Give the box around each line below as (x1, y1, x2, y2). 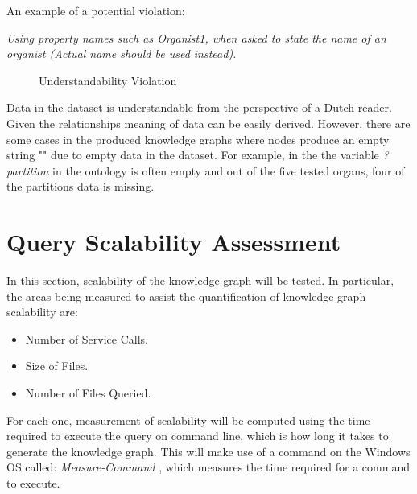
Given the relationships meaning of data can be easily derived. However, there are (6, 114, 411, 131)
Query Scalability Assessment (6, 225, 341, 258)
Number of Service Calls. (25, 330, 149, 347)
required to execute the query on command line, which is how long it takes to (6, 427, 389, 444)
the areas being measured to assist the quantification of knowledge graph (6, 287, 366, 304)
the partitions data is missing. (6, 178, 155, 195)
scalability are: (6, 303, 78, 320)
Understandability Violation (39, 72, 177, 89)
